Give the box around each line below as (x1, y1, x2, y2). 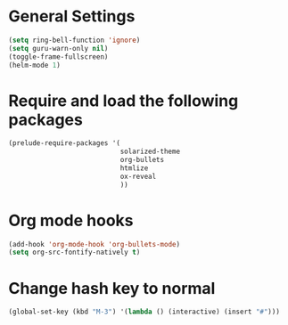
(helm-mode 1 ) (8, 61, 62, 69)
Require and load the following (8, 91, 239, 110)
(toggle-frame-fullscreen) (8, 52, 109, 61)
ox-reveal (119, 172, 157, 181)
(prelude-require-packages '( (8, 139, 121, 148)
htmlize (119, 164, 149, 173)
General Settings (8, 6, 136, 27)
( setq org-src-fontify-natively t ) (8, 248, 141, 257)
